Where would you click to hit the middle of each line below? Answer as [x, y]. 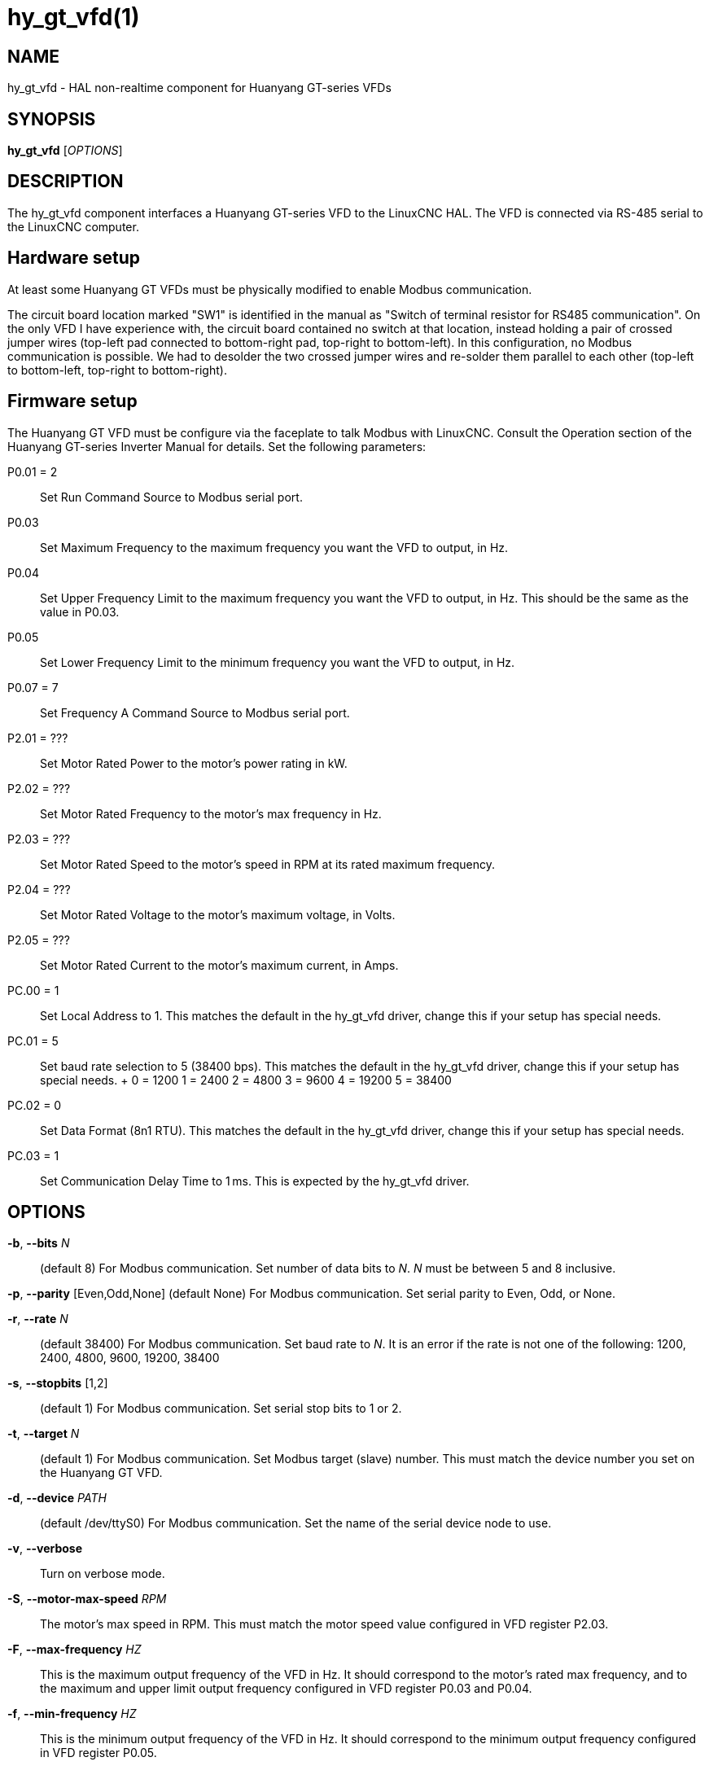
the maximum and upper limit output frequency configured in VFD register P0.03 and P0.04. [286, 1689]
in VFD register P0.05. [98, 1753]
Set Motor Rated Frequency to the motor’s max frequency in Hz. [211, 813]
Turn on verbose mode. [103, 1574]
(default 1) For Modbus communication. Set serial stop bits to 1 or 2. [221, 1409]
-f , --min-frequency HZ [72, 1714]
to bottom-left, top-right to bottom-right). [117, 370]
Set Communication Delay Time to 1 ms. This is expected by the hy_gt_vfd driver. [255, 1181]
